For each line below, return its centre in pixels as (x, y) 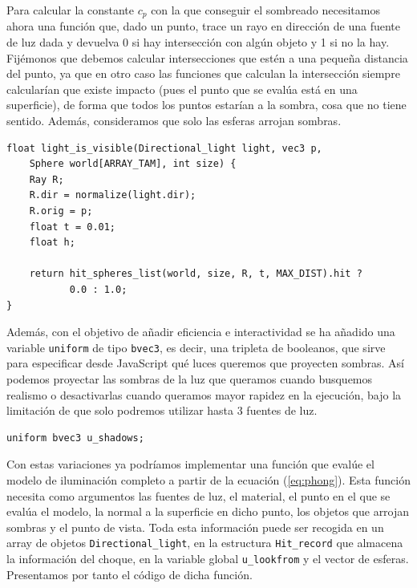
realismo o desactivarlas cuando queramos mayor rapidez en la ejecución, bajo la (204, 394)
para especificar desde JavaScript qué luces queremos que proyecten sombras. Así (205, 363)
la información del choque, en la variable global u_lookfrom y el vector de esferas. (208, 558)
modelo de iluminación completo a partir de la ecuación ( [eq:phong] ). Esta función (209, 479)
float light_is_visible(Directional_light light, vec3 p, (164, 148)
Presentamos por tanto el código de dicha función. (130, 574)
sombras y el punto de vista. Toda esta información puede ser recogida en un (195, 527)
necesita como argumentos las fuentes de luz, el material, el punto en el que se (198, 495)
